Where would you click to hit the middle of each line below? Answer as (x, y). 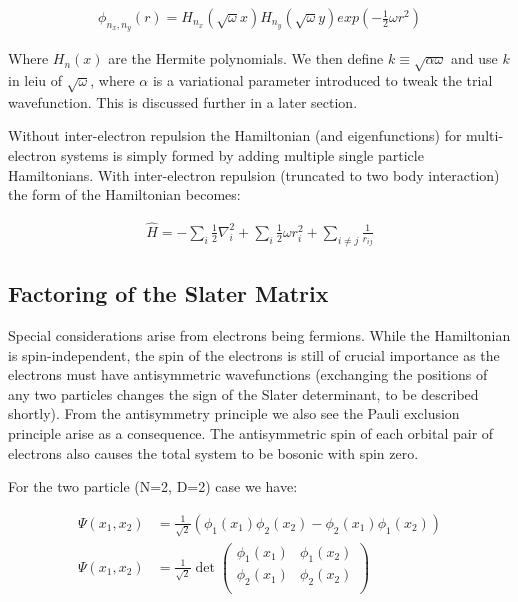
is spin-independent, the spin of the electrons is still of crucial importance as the (254, 354)
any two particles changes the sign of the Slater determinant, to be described (243, 393)
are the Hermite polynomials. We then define (246, 58)
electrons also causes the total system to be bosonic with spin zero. (213, 452)
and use (474, 58)
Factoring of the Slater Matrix (168, 293)
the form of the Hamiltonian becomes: (124, 194)
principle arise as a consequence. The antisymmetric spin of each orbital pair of (251, 432)
